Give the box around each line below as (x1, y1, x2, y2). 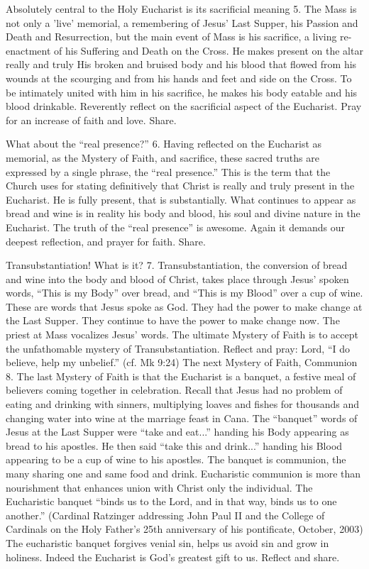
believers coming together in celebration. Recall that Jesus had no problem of (6, 382, 343, 397)
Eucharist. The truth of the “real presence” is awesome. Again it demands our (6, 219, 345, 234)
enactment (6, 43, 51, 57)
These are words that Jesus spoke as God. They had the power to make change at (6, 299, 363, 314)
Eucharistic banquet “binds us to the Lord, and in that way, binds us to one (6, 494, 337, 509)
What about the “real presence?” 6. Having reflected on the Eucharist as (6, 136, 322, 151)
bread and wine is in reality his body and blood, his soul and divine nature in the (6, 206, 360, 221)
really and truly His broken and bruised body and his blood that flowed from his (6, 57, 357, 72)
